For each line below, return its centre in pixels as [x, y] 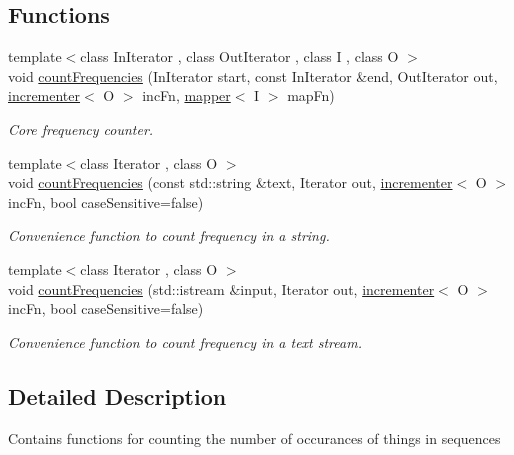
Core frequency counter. [81, 128]
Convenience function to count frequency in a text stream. [185, 341]
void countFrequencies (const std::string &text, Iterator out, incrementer [230, 182]
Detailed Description [117, 395]
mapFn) [311, 95]
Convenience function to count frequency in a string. [169, 235]
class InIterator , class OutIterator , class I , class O [239, 56]
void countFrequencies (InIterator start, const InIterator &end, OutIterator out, [253, 75]
